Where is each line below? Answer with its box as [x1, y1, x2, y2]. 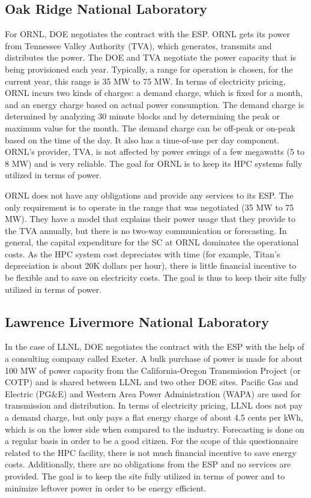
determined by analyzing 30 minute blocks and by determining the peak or [5, 110, 280, 122]
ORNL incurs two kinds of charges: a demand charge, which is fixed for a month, [5, 86, 303, 99]
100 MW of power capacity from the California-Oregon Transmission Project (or [5, 364, 301, 376]
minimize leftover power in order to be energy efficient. [5, 481, 207, 494]
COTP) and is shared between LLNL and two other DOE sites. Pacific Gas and [5, 376, 298, 388]
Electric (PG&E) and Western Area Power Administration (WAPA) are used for [5, 387, 301, 400]
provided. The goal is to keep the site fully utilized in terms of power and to [5, 470, 285, 482]
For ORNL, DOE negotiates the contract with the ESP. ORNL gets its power [5, 28, 290, 40]
